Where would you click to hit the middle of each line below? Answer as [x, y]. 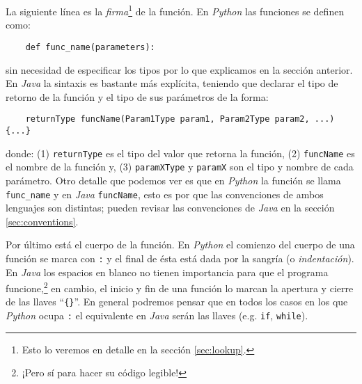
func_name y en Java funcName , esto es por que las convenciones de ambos [165, 194]
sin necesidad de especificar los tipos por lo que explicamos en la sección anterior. [179, 69]
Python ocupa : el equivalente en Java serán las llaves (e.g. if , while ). [157, 315]
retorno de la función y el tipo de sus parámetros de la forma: [137, 96]
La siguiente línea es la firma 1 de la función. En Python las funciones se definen [175, 10]
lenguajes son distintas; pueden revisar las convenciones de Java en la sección [170, 208]
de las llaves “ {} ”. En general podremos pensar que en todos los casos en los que [177, 302]
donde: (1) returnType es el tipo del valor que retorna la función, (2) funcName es [180, 153]
